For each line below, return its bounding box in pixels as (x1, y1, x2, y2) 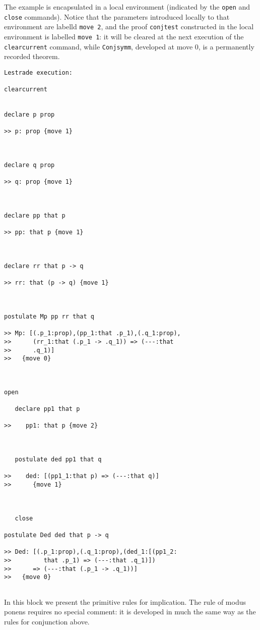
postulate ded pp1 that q (15, 456, 102, 463)
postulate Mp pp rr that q (4, 312, 94, 320)
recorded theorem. (4, 51, 60, 62)
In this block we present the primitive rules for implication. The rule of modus (4, 596, 246, 607)
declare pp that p (4, 212, 66, 220)
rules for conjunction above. (4, 616, 90, 626)
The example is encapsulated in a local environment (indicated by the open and (4, 2, 250, 12)
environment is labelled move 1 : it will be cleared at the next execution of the (4, 31, 244, 41)
